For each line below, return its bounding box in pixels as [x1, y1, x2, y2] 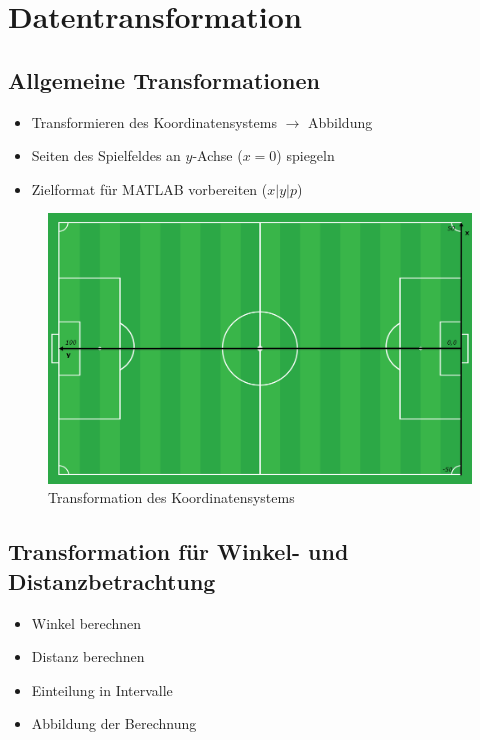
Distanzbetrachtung [8, 565, 216, 596]
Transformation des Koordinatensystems [48, 487, 295, 508]
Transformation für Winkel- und [8, 536, 349, 567]
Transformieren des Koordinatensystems [31, 111, 277, 132]
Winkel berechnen [31, 612, 142, 633]
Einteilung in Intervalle [31, 679, 173, 700]
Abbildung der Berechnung [31, 713, 197, 734]
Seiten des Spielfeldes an [31, 145, 181, 166]
